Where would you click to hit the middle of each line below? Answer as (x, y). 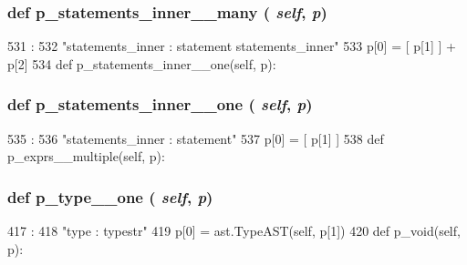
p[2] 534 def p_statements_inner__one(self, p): (142, 63)
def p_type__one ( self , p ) (110, 196)
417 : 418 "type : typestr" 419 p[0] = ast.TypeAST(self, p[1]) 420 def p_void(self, (234, 231)
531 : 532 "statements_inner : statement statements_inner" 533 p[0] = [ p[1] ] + (232, 46)
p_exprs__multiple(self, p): (86, 156)
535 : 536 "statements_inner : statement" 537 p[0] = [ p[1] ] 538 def (196, 138)
